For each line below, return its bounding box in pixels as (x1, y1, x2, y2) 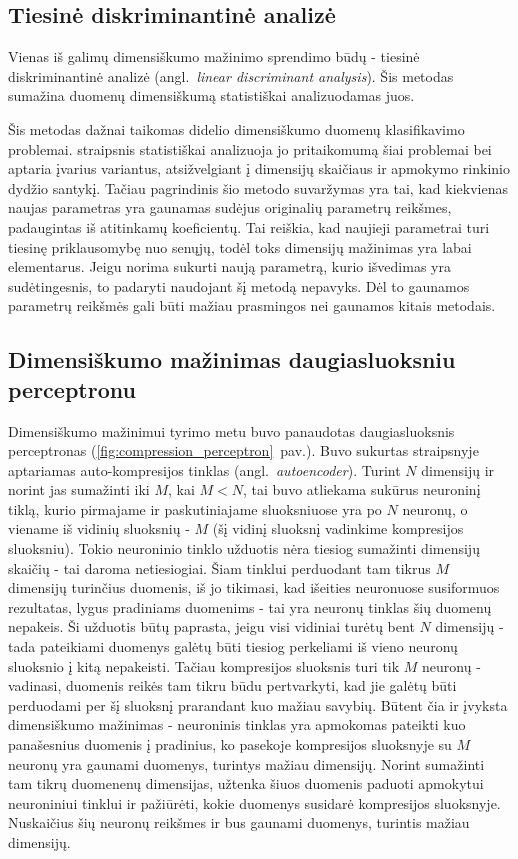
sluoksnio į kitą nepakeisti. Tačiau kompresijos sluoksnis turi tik (8, 655, 400, 676)
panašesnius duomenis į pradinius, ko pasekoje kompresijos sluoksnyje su (8, 734, 452, 755)
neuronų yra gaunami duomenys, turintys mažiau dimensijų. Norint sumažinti (8, 753, 485, 774)
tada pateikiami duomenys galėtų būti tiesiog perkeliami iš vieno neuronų (8, 636, 458, 657)
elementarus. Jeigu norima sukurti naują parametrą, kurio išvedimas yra (8, 256, 451, 277)
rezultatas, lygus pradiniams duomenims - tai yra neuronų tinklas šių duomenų (8, 596, 492, 617)
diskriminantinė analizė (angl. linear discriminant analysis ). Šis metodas (8, 65, 454, 86)
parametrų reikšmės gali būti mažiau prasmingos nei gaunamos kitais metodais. (8, 295, 496, 316)
